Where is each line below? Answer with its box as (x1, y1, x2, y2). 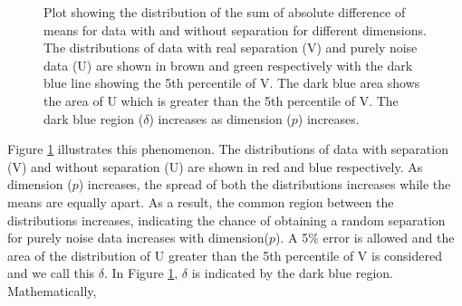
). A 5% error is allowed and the (275, 228, 455, 247)
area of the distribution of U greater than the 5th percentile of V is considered (7, 245, 442, 264)
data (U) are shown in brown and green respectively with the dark (43, 55, 413, 74)
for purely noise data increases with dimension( (7, 228, 269, 247)
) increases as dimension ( (149, 109, 292, 128)
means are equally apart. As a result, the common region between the (7, 192, 394, 211)
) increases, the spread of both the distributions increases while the (78, 175, 451, 194)
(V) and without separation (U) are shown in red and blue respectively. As (7, 157, 423, 176)
